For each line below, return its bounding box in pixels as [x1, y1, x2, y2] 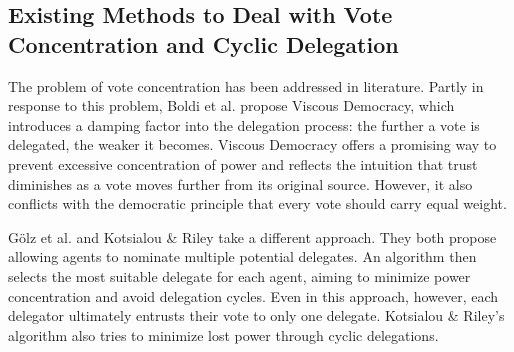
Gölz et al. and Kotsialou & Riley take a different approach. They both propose [8, 226, 497, 247]
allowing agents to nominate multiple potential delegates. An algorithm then [8, 246, 477, 267]
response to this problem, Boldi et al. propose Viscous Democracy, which [8, 95, 455, 116]
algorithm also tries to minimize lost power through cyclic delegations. [8, 324, 439, 345]
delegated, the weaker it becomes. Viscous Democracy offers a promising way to [8, 134, 497, 155]
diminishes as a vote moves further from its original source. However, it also [8, 173, 473, 194]
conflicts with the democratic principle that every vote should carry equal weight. [8, 193, 507, 214]
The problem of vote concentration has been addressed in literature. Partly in [8, 75, 484, 96]
